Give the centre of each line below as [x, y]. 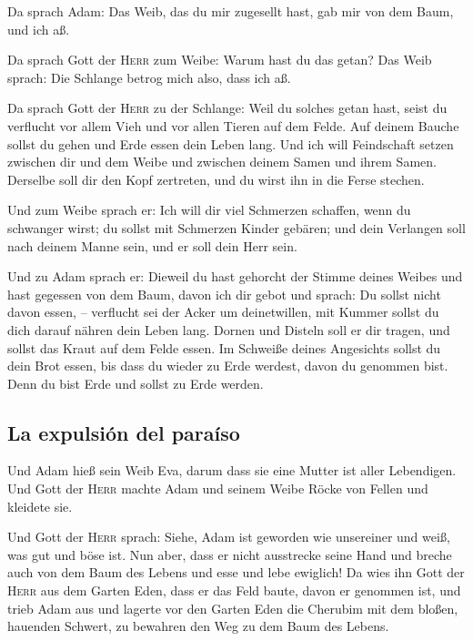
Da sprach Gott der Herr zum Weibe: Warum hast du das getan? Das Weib [220, 60]
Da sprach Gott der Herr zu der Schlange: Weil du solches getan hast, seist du [227, 108]
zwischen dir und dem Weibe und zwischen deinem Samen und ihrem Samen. [222, 162]
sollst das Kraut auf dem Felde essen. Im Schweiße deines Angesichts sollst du [224, 347]
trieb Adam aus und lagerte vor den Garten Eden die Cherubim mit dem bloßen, [233, 608]
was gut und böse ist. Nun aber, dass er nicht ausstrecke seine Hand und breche [230, 554]
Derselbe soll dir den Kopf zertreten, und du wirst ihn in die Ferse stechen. [216, 179]
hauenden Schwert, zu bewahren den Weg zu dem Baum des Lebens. [198, 626]
